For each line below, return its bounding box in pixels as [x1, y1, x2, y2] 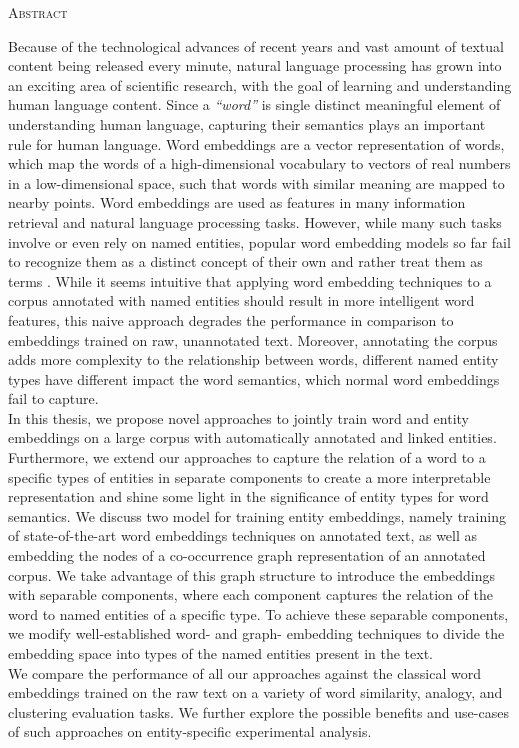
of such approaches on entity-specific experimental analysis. [8, 721, 372, 742]
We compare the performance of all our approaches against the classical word [8, 662, 482, 683]
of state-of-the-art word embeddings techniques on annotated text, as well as [8, 525, 478, 546]
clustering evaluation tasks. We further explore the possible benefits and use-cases [8, 701, 509, 722]
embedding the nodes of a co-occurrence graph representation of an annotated [8, 545, 486, 566]
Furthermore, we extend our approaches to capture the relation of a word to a [8, 447, 486, 468]
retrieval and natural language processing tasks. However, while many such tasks [8, 211, 502, 232]
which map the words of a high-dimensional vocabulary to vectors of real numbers [8, 153, 511, 174]
